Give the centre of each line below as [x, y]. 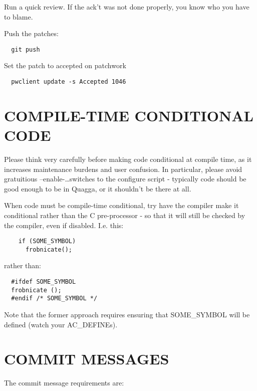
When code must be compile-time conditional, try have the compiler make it [121, 205]
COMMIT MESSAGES [87, 359]
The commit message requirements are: [64, 383]
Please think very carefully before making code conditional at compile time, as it [128, 159]
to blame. [19, 16]
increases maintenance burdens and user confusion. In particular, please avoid [123, 169]
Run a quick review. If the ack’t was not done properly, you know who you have [127, 7]
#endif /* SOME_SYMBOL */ [54, 299]
